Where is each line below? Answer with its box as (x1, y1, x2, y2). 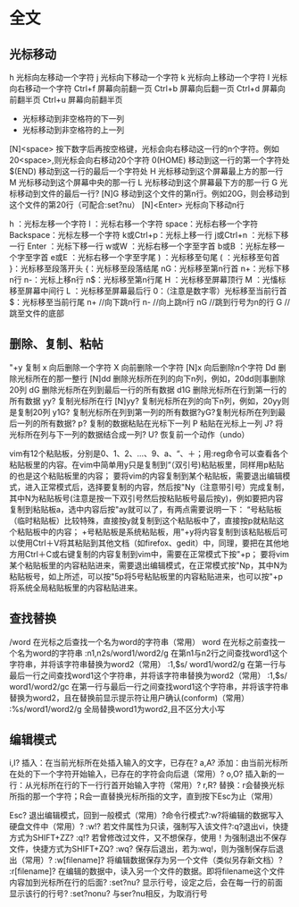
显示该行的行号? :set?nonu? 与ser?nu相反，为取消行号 (9, 888, 208, 899)
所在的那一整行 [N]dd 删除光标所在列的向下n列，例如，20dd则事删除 (32, 373, 286, 384)
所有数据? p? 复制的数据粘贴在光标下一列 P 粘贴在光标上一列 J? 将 (39, 418, 284, 428)
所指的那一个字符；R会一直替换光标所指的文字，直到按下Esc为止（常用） (9, 791, 278, 801)
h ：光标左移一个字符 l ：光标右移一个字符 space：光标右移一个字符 (9, 218, 259, 229)
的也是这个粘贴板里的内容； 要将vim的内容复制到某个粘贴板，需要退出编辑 (9, 470, 283, 481)
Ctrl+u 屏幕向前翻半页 (42, 95, 123, 105)
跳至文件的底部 (9, 308, 64, 318)
